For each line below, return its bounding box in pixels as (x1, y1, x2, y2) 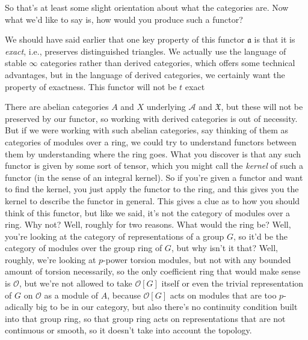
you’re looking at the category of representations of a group (5, 229, 224, 242)
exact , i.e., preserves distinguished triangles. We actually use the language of (5, 44, 286, 57)
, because (107, 288, 141, 301)
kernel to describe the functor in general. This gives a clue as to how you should (5, 194, 300, 207)
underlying (146, 100, 186, 113)
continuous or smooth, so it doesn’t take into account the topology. (5, 324, 252, 336)
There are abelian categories (5, 100, 109, 113)
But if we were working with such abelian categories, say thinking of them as (5, 124, 289, 136)
